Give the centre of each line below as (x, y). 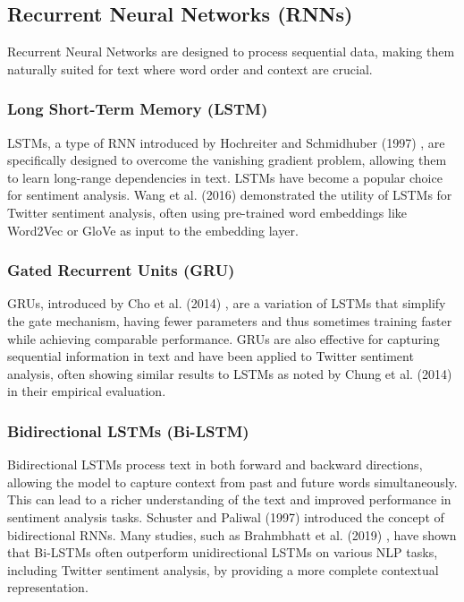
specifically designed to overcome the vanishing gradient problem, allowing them (227, 160)
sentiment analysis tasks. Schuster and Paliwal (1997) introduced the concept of (226, 516)
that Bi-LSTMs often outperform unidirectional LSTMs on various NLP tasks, (223, 552)
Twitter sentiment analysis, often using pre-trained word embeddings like (207, 212)
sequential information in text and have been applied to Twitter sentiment (211, 356)
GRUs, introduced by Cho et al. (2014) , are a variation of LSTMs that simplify (227, 303)
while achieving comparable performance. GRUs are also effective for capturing (224, 338)
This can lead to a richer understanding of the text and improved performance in (229, 499)
